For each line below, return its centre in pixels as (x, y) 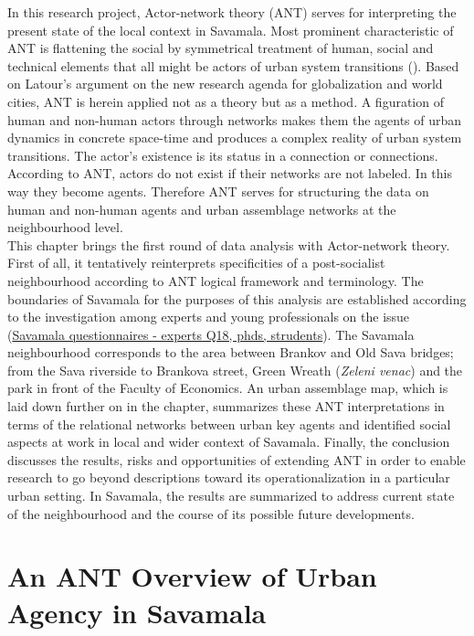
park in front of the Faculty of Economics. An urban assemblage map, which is (228, 388)
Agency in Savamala (137, 612)
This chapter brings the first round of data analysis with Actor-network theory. (229, 244)
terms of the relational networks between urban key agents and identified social (229, 424)
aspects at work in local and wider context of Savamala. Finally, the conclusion (229, 442)
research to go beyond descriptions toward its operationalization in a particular (229, 477)
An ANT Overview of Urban (192, 576)
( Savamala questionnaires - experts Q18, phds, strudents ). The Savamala (211, 334)
